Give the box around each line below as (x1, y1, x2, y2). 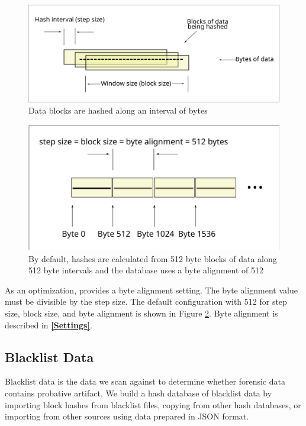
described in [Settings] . (5, 318, 92, 331)
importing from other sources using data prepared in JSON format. (5, 410, 249, 422)
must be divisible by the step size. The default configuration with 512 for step (5, 295, 287, 308)
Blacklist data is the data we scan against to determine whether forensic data (5, 375, 285, 388)
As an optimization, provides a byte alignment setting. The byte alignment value (5, 283, 298, 296)
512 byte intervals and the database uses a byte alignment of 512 (28, 264, 263, 276)
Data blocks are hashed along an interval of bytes (28, 104, 208, 117)
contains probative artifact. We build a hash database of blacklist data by (5, 386, 272, 399)
